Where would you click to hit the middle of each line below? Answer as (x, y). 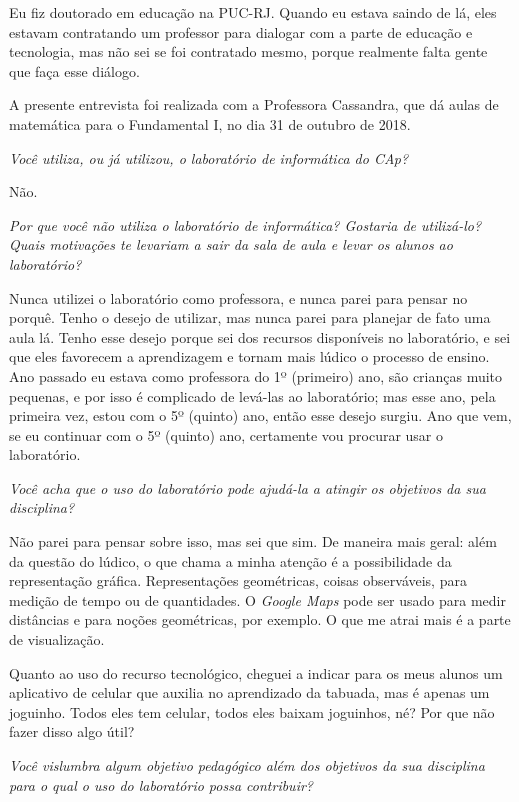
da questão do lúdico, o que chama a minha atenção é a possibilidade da (230, 560)
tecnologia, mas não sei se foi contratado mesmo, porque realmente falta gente (248, 51)
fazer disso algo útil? (72, 731)
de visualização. (57, 639)
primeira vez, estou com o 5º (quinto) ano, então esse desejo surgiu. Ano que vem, (260, 415)
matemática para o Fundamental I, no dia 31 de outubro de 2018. (210, 123)
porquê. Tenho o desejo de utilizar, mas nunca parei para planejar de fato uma (250, 317)
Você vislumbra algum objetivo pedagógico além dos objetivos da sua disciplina (247, 765)
